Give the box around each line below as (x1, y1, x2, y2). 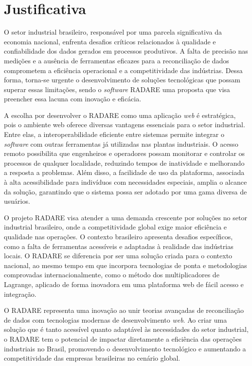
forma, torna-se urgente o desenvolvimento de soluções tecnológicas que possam (4, 75, 240, 85)
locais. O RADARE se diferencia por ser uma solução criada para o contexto (4, 250, 233, 261)
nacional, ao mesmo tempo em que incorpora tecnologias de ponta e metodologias (4, 260, 247, 270)
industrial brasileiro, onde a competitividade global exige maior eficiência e (4, 222, 227, 232)
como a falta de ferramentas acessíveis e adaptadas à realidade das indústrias (4, 241, 234, 251)
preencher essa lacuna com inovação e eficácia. (4, 94, 142, 104)
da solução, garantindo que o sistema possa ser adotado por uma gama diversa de (4, 186, 247, 196)
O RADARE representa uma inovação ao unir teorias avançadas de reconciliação (4, 305, 244, 315)
